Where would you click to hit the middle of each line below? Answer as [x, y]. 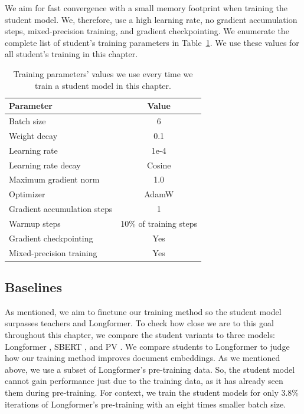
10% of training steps [159, 223]
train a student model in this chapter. [103, 85]
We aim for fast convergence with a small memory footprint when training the [146, 8]
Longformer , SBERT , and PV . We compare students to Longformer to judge [147, 346]
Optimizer [27, 194]
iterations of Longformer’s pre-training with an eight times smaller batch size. [146, 404]
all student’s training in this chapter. [71, 54]
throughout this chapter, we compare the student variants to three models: [140, 335]
